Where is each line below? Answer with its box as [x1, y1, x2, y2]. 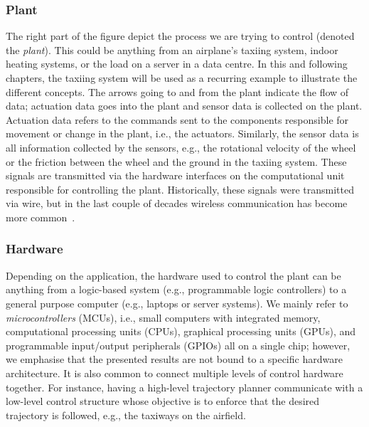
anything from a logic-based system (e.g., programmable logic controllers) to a [6, 282, 347, 297]
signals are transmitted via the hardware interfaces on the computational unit [6, 168, 345, 183]
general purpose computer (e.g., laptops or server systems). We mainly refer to [6, 295, 348, 310]
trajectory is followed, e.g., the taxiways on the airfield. [6, 407, 246, 422]
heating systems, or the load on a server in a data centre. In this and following [6, 56, 348, 71]
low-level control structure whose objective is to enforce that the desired [6, 394, 320, 408]
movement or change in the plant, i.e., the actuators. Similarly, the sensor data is [6, 126, 359, 141]
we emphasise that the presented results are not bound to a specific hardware [6, 352, 343, 367]
